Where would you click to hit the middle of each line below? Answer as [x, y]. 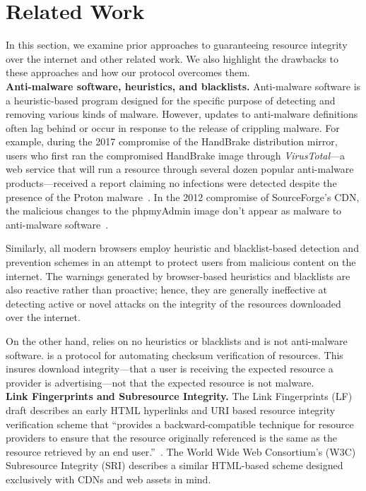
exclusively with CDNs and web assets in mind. [108, 479]
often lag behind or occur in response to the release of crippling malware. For [173, 127]
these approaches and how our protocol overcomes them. [128, 72]
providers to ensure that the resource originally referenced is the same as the [171, 438]
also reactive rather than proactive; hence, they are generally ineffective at [166, 290]
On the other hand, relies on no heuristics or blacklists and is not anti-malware [177, 341]
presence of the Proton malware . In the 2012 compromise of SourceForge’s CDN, [183, 196]
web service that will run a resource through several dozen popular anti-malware [180, 169]
